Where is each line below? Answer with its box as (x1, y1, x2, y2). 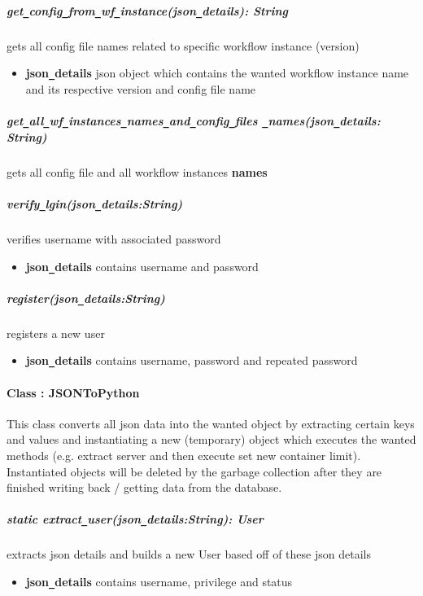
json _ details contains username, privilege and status (25, 573, 293, 590)
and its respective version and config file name (25, 80, 256, 97)
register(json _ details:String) (7, 289, 165, 306)
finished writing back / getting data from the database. (7, 479, 282, 496)
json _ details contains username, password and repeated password (25, 352, 358, 369)
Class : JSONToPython (7, 383, 140, 401)
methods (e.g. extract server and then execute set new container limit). (7, 447, 361, 464)
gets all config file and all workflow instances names (7, 163, 268, 180)
